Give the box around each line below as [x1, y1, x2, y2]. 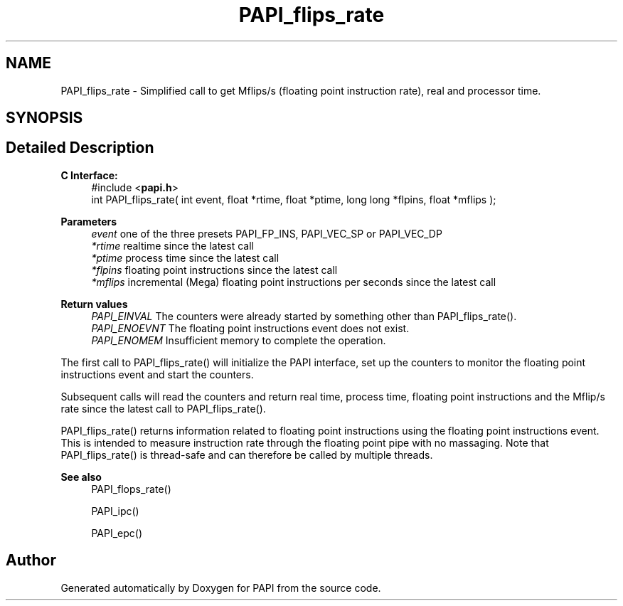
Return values [60, 297, 128, 310]
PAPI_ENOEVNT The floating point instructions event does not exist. [91, 321, 410, 334]
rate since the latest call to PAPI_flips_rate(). [60, 402, 266, 415]
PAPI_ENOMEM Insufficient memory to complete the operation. [91, 334, 386, 346]
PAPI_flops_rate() [91, 482, 171, 495]
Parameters [60, 215, 117, 228]
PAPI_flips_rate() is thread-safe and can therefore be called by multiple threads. [60, 448, 433, 461]
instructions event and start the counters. [60, 368, 254, 381]
